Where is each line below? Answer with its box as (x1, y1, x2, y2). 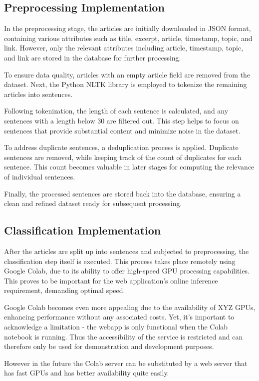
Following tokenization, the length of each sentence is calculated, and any (4, 105, 229, 116)
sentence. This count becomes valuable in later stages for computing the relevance (4, 161, 255, 172)
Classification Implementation (4, 222, 161, 238)
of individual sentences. (4, 171, 75, 181)
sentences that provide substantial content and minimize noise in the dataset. (4, 125, 241, 135)
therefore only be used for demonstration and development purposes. (4, 341, 214, 351)
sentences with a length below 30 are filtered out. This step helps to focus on (4, 115, 239, 125)
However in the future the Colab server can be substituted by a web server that (4, 357, 248, 368)
